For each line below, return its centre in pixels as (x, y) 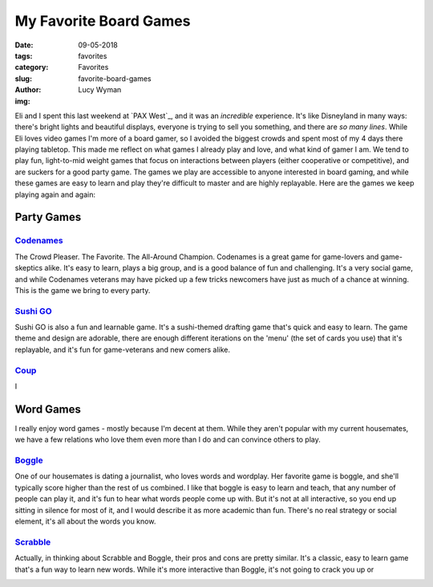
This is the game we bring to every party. (83, 290)
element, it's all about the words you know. (85, 521)
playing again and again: (55, 194)
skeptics (29, 268)
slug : (23, 78)
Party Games (48, 217)
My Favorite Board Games (103, 21)
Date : (24, 45)
